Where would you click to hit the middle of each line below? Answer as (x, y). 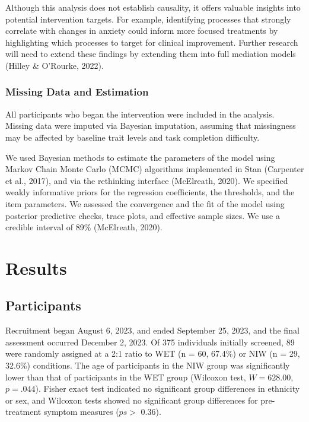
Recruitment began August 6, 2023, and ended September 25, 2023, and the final (152, 330)
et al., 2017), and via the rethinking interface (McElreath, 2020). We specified (147, 180)
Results (36, 267)
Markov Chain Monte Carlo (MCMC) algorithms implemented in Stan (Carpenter (155, 169)
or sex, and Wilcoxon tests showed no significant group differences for (132, 400)
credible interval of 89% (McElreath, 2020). (84, 227)
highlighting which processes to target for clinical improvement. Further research (152, 42)
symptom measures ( (81, 412)
